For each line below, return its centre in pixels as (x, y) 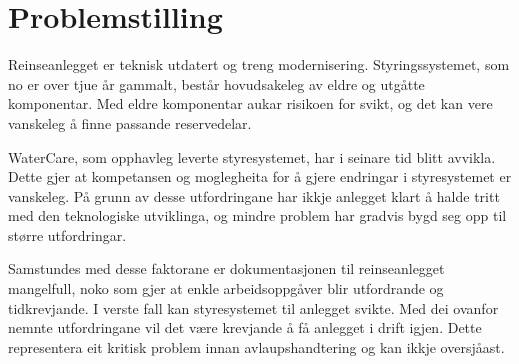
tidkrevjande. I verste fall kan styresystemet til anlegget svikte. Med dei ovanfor (253, 307)
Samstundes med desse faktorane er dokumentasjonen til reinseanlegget (226, 268)
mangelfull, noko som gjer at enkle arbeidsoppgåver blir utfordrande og (226, 288)
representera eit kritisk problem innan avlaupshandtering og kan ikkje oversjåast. (256, 346)
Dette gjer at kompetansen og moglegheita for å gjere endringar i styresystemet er (260, 176)
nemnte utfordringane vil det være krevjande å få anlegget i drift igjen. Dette (245, 327)
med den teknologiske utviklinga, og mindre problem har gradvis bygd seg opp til (257, 215)
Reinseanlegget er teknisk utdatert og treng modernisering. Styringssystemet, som (259, 64)
